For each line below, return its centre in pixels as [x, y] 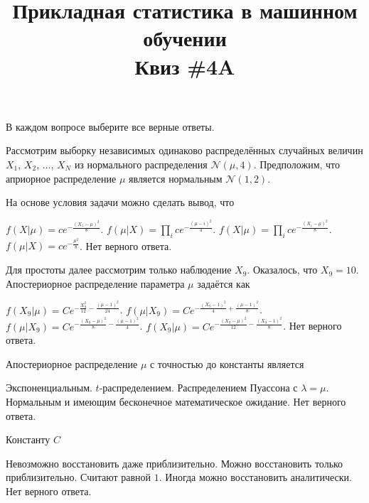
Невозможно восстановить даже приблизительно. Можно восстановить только [175, 463]
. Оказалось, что [282, 270]
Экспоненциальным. [49, 388]
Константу [28, 439]
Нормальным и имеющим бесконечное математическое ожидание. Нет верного [176, 401]
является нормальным [176, 178]
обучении [185, 38]
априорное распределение [61, 178]
